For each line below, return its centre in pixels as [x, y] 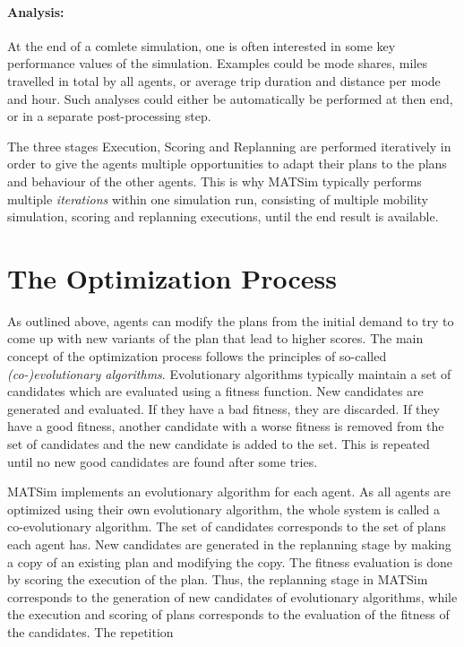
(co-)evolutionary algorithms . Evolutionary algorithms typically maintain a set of [229, 373]
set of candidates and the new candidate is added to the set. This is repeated [219, 444]
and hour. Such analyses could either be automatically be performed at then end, [230, 98]
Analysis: [36, 11]
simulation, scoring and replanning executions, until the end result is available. [223, 216]
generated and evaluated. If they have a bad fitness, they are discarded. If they [223, 408]
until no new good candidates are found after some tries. [163, 461]
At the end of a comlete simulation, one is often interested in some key [202, 45]
